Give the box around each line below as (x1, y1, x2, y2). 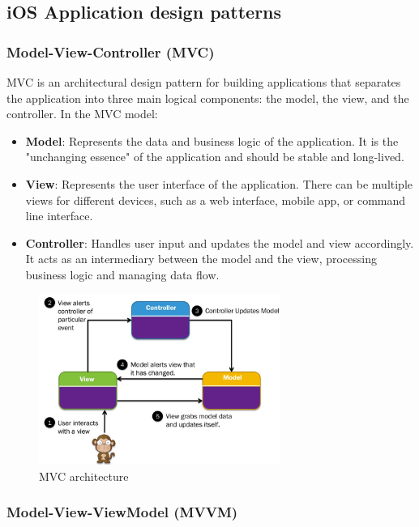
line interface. (25, 207, 93, 224)
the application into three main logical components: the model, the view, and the (6, 89, 409, 106)
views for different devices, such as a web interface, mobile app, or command (25, 191, 406, 208)
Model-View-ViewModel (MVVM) (6, 502, 238, 522)
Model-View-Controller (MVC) (6, 41, 215, 62)
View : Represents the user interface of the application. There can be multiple (25, 175, 413, 192)
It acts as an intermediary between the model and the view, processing (25, 250, 378, 267)
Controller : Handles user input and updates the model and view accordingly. (25, 234, 414, 251)
